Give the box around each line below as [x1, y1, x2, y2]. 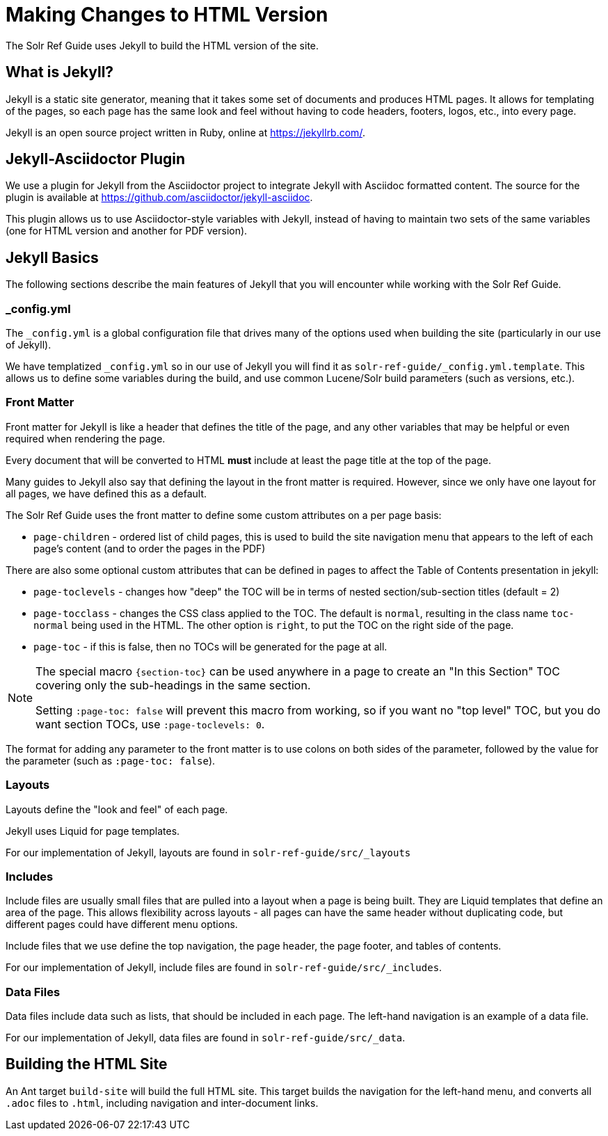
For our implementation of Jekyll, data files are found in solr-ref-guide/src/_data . [6, 1032, 406, 1044]
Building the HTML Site [6, 1055, 168, 1073]
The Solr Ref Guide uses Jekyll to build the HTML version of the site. [6, 39, 319, 51]
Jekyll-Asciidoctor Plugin [6, 150, 186, 168]
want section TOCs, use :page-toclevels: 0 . [35, 717, 265, 731]
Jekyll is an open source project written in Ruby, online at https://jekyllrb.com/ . [6, 126, 365, 138]
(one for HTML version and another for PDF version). [6, 225, 248, 237]
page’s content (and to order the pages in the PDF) [33, 542, 266, 554]
